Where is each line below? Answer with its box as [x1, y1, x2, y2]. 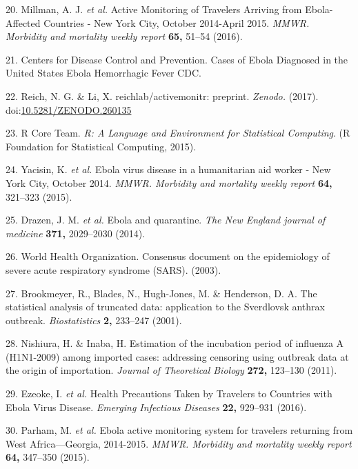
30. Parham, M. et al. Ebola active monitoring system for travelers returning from [6, 423, 353, 437]
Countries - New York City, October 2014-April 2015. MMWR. [43, 15, 310, 30]
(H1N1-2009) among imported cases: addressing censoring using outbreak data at [6, 349, 349, 363]
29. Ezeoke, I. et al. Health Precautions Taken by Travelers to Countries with [6, 386, 332, 401]
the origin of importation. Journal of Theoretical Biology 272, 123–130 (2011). [6, 363, 337, 377]
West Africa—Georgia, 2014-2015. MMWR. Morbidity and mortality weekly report [6, 436, 352, 450]
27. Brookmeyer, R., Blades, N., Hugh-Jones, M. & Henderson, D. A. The [6, 286, 317, 300]
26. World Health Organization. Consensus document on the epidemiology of [6, 249, 330, 263]
